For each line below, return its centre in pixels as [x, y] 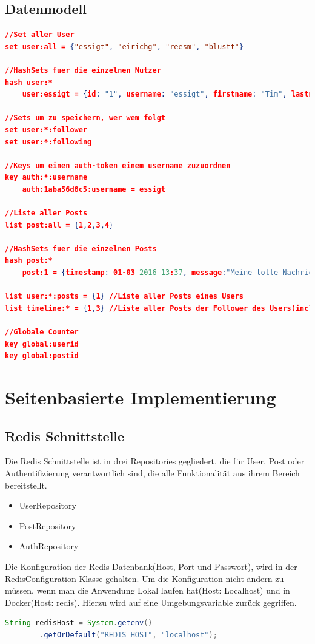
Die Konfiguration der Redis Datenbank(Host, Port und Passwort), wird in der [151, 566]
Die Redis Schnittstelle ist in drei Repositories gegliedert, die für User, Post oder [155, 461]
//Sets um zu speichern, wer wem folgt [85, 118]
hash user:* [29, 82]
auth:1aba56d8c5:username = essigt [94, 189]
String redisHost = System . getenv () [79, 623]
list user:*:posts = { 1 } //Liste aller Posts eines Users [124, 297]
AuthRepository [49, 546]
